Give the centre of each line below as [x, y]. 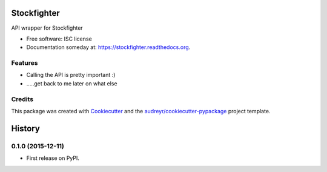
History [26, 128]
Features [25, 63]
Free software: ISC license [59, 39]
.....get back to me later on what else [72, 83]
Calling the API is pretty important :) [71, 75]
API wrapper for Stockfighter [47, 28]
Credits [22, 99]
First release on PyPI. [53, 158]
